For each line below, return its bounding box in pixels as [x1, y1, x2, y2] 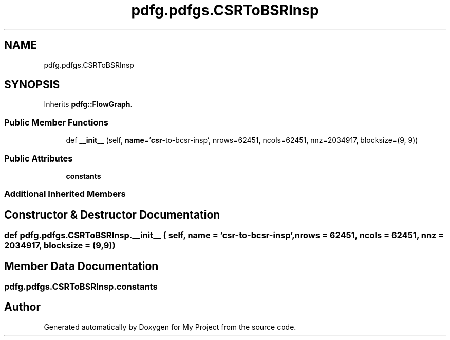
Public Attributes [4, 153, 73, 164]
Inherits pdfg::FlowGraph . [44, 100, 133, 109]
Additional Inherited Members [4, 189, 126, 200]
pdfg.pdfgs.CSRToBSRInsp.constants [4, 281, 158, 292]
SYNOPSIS [4, 78, 60, 92]
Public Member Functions [4, 117, 108, 128]
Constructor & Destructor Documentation [4, 208, 220, 221]
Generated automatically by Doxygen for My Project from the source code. [44, 322, 296, 331]
